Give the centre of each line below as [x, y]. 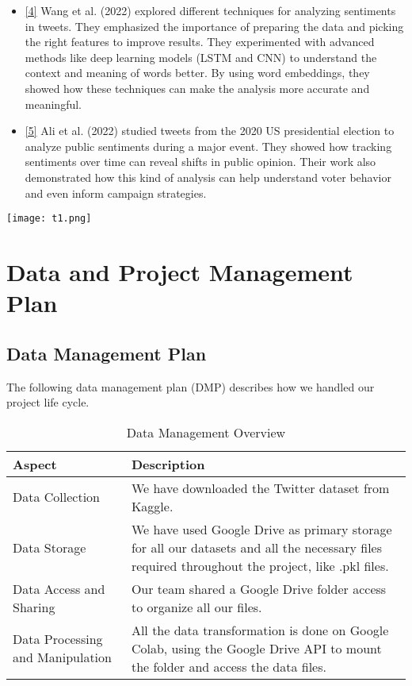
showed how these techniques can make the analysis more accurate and [197, 88]
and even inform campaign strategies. [116, 193]
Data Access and [59, 588]
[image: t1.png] [49, 219]
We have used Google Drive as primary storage [261, 529]
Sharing [34, 607]
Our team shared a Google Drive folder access [259, 588]
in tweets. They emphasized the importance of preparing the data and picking [214, 26]
